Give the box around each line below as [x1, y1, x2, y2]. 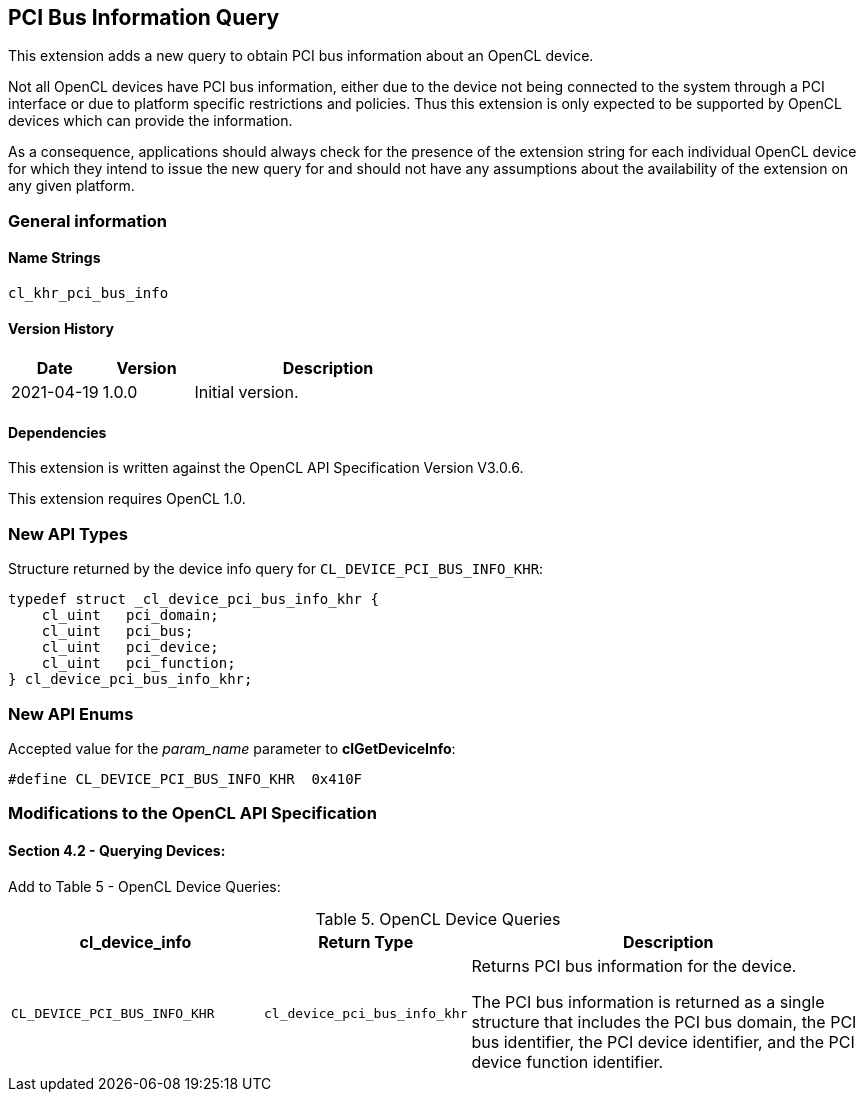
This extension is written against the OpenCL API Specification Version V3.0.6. [8, 459, 524, 477]
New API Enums [8, 703, 134, 724]
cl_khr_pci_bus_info [8, 285, 169, 302]
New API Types [8, 523, 129, 544]
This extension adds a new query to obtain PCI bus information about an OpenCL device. [8, 47, 594, 65]
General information [8, 210, 167, 231]
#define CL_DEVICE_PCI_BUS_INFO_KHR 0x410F [8, 770, 363, 787]
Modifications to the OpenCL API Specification [8, 803, 377, 824]
